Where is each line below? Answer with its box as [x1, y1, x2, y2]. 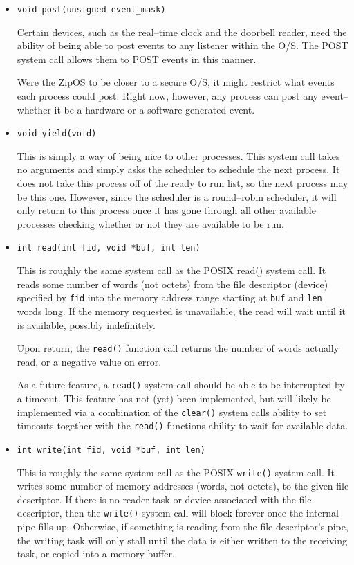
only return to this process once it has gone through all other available [17, 203, 316, 217]
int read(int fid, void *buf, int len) [17, 243, 201, 253]
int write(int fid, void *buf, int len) [17, 445, 205, 455]
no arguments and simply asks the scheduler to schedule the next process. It [17, 162, 340, 177]
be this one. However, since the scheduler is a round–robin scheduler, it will [17, 189, 337, 204]
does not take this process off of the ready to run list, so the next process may [17, 176, 348, 190]
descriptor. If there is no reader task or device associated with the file [17, 492, 312, 506]
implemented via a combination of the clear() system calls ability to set [17, 404, 327, 419]
